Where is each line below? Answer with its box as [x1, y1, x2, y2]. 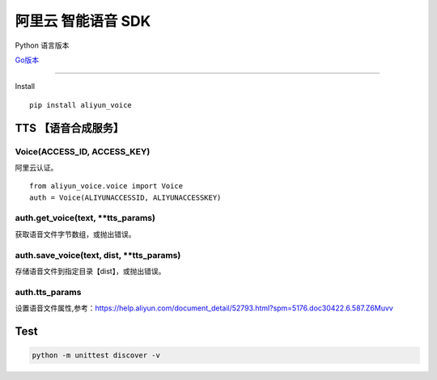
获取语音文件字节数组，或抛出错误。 [15, 229, 136, 239]
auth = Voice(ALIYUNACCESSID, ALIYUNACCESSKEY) [29, 192, 222, 202]
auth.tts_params [15, 286, 82, 298]
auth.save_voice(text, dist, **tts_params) [15, 249, 181, 260]
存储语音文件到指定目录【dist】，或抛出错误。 [15, 266, 166, 276]
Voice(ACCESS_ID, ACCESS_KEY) [15, 146, 151, 157]
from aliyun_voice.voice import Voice [29, 182, 184, 191]
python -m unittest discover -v [32, 351, 161, 360]
